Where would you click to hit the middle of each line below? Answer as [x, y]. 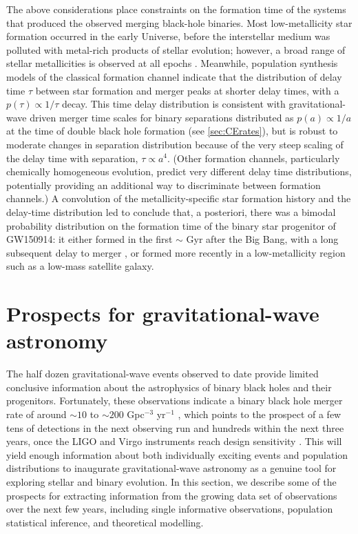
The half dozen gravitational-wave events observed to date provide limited [162, 374]
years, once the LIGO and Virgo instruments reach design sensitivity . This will [174, 441]
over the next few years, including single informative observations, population [170, 509]
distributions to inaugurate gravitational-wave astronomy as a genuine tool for [171, 468]
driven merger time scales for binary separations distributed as [162, 117]
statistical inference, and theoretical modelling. [105, 522]
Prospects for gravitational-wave [163, 314]
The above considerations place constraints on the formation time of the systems [176, 9]
